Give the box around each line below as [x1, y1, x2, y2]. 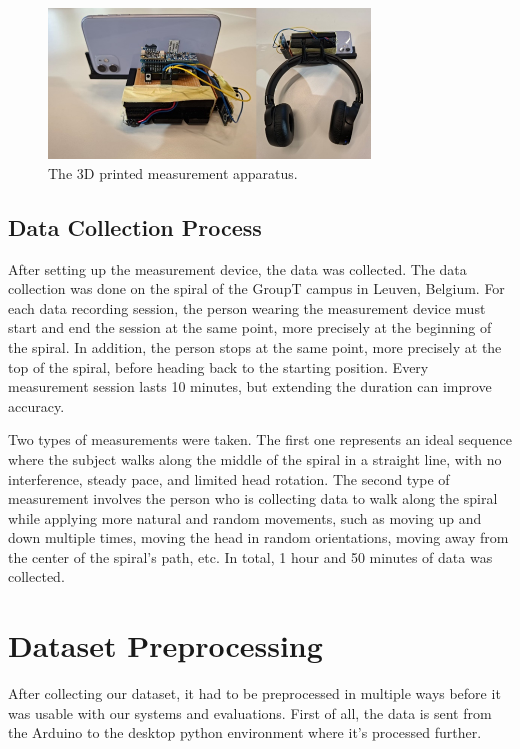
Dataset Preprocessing [8, 625, 323, 666]
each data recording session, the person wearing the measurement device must [8, 297, 486, 318]
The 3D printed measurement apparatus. [48, 162, 298, 183]
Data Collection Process [8, 211, 262, 242]
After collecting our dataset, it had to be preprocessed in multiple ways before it [8, 683, 501, 704]
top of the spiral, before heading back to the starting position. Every [8, 356, 429, 377]
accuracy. [8, 395, 65, 416]
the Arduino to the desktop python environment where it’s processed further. [8, 722, 482, 743]
